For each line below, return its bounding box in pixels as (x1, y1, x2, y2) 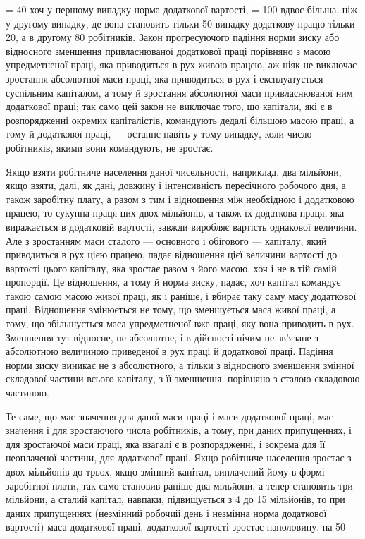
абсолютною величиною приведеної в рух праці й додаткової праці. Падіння (6, 344, 333, 358)
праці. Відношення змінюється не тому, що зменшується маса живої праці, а (6, 302, 336, 317)
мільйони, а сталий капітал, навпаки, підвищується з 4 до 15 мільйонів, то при (6, 492, 345, 507)
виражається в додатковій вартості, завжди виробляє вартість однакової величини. (6, 219, 357, 234)
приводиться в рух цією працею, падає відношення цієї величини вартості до (6, 247, 338, 262)
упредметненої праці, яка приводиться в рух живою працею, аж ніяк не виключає (6, 57, 357, 72)
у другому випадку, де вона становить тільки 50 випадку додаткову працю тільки (6, 16, 355, 30)
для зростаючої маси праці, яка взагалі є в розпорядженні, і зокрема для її (6, 436, 326, 451)
